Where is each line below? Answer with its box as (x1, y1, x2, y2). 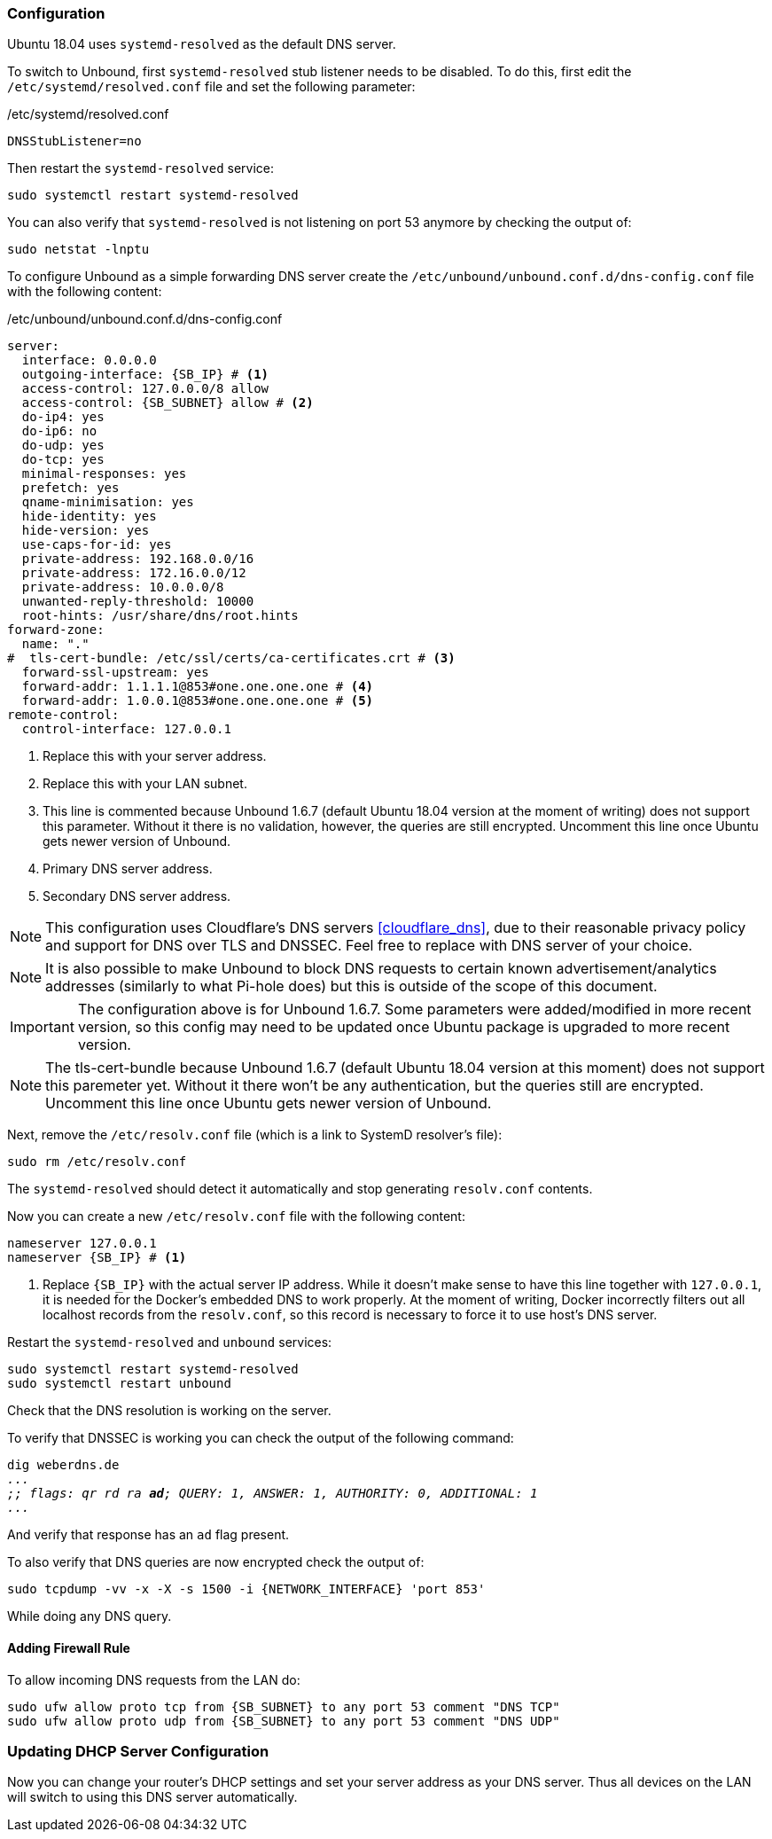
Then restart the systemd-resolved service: (7, 160, 275, 176)
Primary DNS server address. (43, 861, 213, 877)
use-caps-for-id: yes (21, 537, 172, 552)
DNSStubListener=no (7, 134, 142, 149)
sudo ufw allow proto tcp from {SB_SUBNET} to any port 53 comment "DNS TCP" (7, 1699, 560, 1714)
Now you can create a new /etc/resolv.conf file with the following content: (7, 1209, 465, 1225)
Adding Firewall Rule (7, 1639, 130, 1655)
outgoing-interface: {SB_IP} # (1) (21, 367, 269, 382)
